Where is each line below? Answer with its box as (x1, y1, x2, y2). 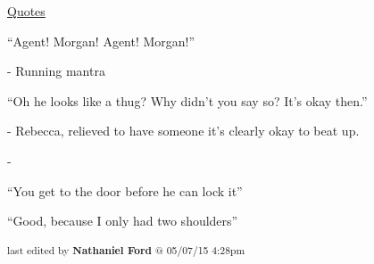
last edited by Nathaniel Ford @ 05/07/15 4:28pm (7, 242, 245, 257)
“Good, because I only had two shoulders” (7, 211, 238, 230)
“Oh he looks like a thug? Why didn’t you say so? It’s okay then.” (7, 91, 368, 110)
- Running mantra (7, 62, 105, 80)
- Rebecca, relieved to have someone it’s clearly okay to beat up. (7, 121, 360, 140)
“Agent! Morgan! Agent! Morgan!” (7, 31, 195, 50)
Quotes (7, 2, 46, 20)
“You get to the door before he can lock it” (7, 181, 243, 200)
